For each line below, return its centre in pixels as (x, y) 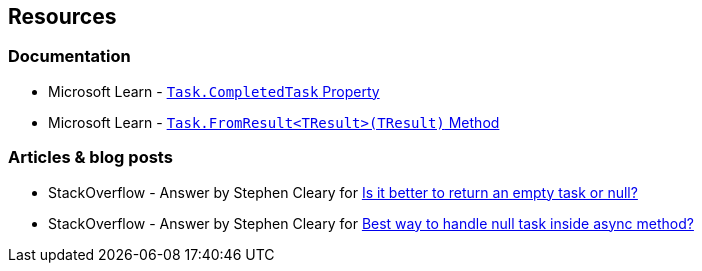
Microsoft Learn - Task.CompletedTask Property (214, 91)
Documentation (69, 56)
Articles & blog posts (90, 157)
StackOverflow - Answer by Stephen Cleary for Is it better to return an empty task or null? (343, 192)
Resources (62, 16)
